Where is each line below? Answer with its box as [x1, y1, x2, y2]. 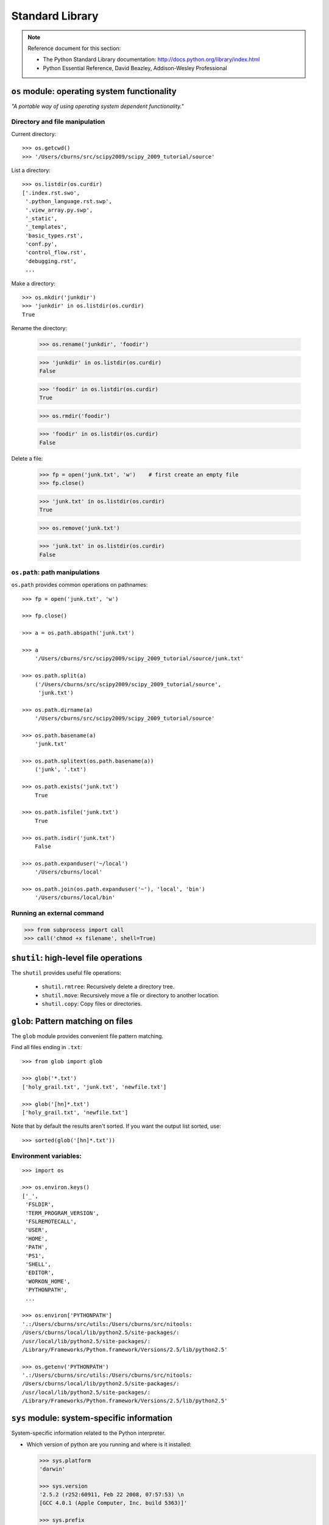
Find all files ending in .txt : [11, 1044, 82, 1051]
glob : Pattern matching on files [11, 1016, 133, 1026]
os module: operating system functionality [11, 86, 177, 96]
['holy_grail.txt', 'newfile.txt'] [22, 1109, 129, 1116]
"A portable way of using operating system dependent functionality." [11, 102, 184, 110]
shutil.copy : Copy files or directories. [41, 1000, 143, 1007]
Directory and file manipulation [11, 118, 105, 126]
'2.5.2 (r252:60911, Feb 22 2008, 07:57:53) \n [39, 1491, 184, 1498]
